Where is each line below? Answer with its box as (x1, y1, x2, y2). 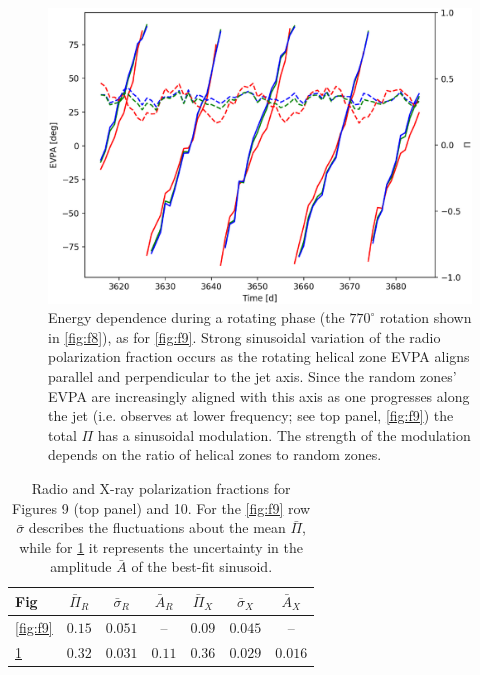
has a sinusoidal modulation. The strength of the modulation (97, 424, 471, 445)
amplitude (50, 556, 112, 577)
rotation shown (379, 307, 472, 328)
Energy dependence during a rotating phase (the (48, 307, 345, 328)
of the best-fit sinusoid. (131, 556, 273, 577)
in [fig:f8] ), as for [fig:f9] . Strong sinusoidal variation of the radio (48, 326, 441, 347)
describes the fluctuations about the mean (28, 517, 286, 538)
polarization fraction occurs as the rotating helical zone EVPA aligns (48, 346, 470, 367)
